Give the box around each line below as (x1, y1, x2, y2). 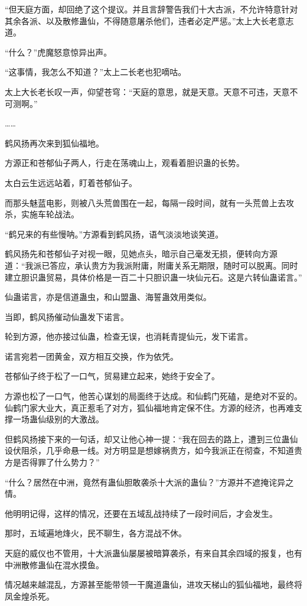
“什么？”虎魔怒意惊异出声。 (5, 45, 112, 58)
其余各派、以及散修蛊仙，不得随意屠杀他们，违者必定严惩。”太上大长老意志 (5, 14, 294, 27)
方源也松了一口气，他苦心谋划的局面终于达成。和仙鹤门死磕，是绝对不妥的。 (5, 390, 302, 402)
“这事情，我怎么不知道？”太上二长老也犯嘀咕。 (5, 66, 187, 78)
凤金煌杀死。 (5, 589, 54, 602)
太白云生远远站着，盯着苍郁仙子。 (5, 176, 137, 188)
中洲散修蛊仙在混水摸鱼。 (5, 558, 104, 571)
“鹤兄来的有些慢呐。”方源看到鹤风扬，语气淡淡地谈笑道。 (5, 227, 224, 240)
